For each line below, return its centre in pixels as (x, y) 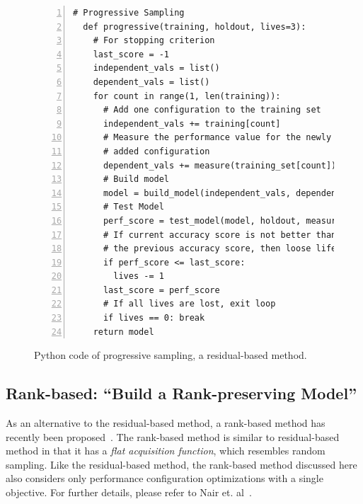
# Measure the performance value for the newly (217, 138)
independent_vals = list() (156, 68)
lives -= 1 (139, 276)
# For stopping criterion (154, 41)
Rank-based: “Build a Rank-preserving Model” (181, 393)
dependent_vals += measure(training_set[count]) (220, 165)
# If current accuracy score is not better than (220, 235)
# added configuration (156, 151)
